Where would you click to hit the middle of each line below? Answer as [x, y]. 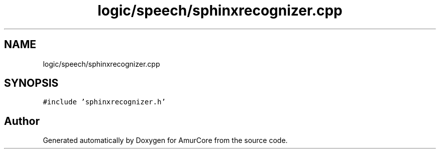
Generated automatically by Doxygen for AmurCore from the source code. [165, 140]
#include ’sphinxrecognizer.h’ [104, 102]
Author [22, 121]
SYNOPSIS [31, 83]
